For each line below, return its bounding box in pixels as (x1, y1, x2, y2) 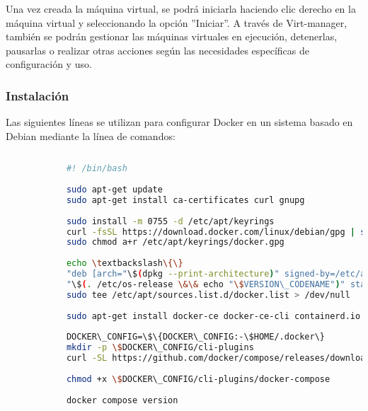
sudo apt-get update (66, 185, 163, 195)
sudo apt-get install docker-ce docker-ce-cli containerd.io (66, 311, 361, 321)
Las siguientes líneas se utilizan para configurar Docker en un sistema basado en (6, 115, 353, 129)
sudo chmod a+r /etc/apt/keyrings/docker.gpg (66, 237, 284, 248)
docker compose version (66, 395, 178, 405)
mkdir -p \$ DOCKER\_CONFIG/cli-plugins (66, 342, 254, 353)
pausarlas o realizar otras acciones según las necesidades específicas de (6, 42, 310, 57)
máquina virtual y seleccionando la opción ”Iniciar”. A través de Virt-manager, (6, 15, 347, 30)
